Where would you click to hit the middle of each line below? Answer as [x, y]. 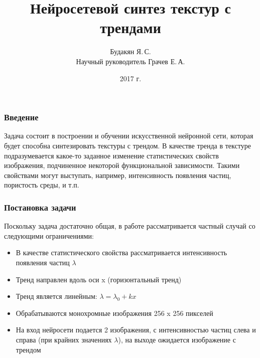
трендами [131, 27]
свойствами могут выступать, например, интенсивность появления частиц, [118, 175]
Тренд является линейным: [56, 296]
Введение [21, 117]
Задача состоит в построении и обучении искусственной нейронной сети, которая [129, 136]
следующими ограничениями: [49, 235]
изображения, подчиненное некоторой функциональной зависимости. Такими [122, 165]
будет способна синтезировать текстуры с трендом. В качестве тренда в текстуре [127, 145]
